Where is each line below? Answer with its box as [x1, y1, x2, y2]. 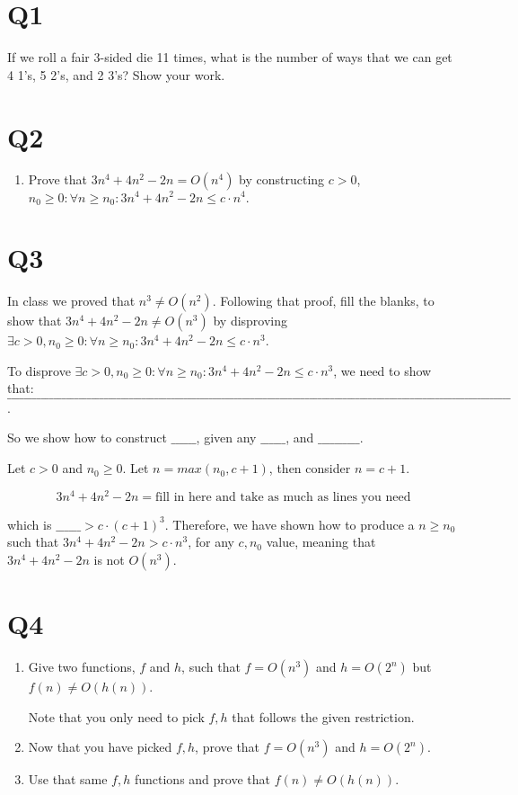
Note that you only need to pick [28, 707, 205, 726]
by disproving [213, 311, 288, 330]
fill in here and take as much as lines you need [155, 490, 411, 504]
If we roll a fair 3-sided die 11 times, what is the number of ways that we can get [7, 48, 452, 67]
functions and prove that [134, 770, 270, 789]
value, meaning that [266, 532, 376, 551]
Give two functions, [28, 657, 136, 676]
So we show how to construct [7, 428, 167, 447]
